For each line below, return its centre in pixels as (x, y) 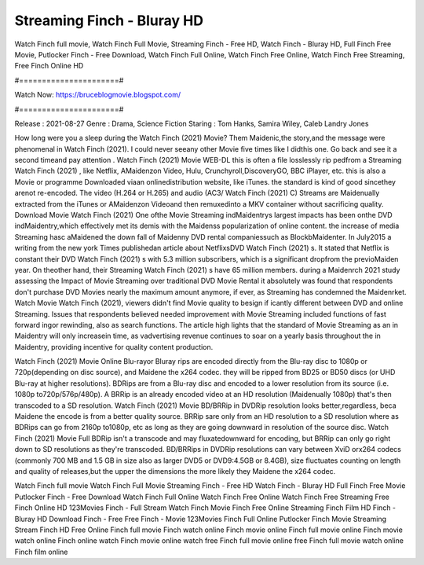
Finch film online (41, 552)
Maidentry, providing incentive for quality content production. (114, 347)
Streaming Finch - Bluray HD (109, 20)
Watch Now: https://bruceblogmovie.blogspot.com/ (97, 95)
